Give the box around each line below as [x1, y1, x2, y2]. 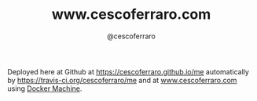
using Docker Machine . [7, 84, 83, 93]
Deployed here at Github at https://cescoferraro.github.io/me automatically [7, 67, 249, 76]
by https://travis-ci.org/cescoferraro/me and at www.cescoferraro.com [7, 75, 237, 85]
